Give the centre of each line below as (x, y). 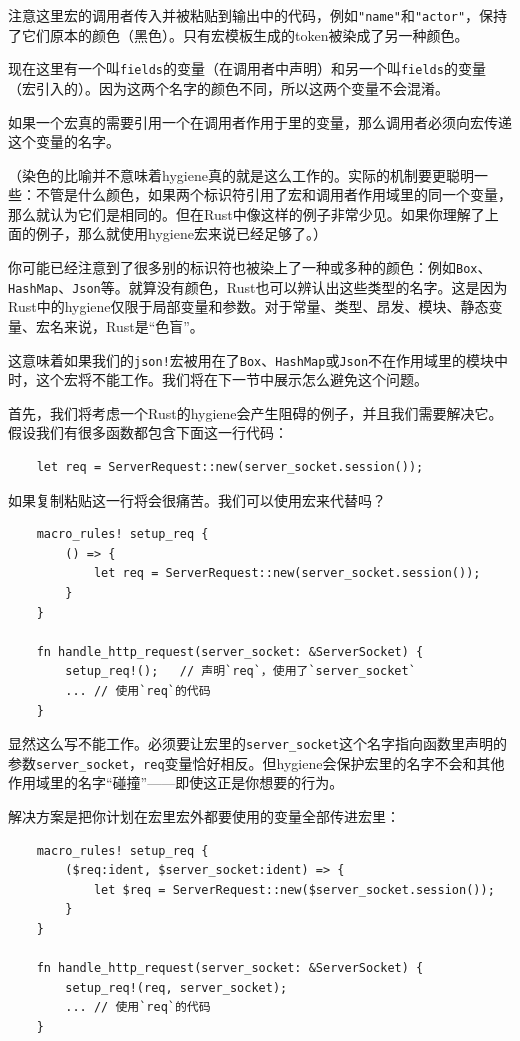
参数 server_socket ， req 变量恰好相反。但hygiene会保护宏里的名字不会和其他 (256, 762)
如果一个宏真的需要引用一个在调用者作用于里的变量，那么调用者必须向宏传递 (260, 121)
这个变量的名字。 (64, 141)
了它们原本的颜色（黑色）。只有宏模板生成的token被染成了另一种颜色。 (238, 34)
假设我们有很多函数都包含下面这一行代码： (148, 432)
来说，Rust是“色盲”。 (133, 325)
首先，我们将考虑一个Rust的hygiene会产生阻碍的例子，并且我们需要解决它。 (255, 412)
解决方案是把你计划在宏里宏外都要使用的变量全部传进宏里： (204, 816)
